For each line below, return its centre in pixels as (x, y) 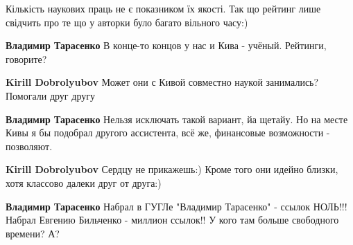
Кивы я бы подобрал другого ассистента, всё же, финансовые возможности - (168, 133)
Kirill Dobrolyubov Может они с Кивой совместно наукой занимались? (162, 82)
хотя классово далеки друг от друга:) (84, 182)
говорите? (26, 58)
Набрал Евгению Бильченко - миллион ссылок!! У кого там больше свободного (172, 220)
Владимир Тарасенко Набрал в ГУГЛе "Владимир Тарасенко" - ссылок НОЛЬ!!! (176, 206)
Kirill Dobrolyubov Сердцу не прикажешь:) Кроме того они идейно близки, (172, 169)
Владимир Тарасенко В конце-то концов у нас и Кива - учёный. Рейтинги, (166, 45)
